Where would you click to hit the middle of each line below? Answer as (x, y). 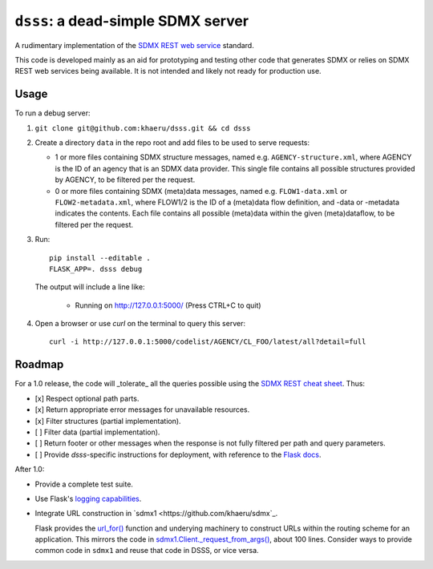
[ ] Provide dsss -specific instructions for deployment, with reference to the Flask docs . (178, 454)
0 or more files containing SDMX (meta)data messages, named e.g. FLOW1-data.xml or (201, 191)
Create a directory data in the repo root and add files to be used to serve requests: (172, 143)
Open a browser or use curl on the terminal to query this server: (140, 324)
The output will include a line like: (90, 287)
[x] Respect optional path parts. (87, 398)
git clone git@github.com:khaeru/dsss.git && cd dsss (143, 128)
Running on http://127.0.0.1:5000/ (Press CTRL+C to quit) (168, 305)
